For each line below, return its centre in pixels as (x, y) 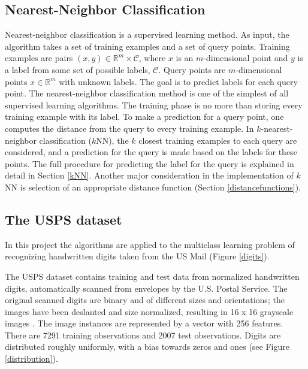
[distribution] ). (31, 359)
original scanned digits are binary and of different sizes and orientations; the (145, 300)
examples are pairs (39, 58)
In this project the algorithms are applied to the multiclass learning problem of (150, 244)
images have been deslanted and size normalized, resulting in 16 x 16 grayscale (149, 311)
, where (152, 58)
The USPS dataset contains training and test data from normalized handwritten (152, 276)
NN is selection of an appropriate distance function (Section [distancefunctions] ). (153, 187)
